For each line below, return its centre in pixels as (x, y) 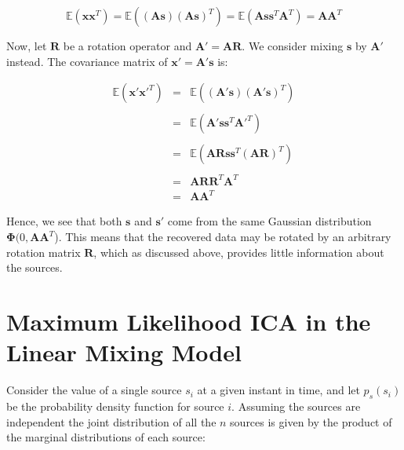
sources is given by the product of (311, 421)
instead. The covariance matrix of (87, 61)
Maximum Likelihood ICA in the (189, 321)
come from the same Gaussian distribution (269, 221)
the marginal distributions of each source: (106, 437)
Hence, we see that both (64, 221)
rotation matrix (44, 252)
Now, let (27, 46)
